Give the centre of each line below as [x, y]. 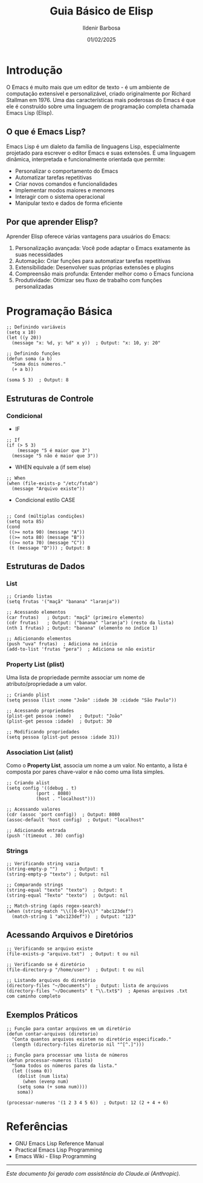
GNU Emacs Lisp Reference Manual [59, 1144]
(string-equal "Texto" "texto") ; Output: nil [67, 895]
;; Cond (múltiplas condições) [46, 516]
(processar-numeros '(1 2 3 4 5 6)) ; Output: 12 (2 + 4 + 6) [88, 1103]
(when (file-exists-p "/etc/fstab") [52, 483]
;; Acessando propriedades [40, 711]
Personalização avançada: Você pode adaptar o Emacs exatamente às [102, 248]
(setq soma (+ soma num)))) [52, 1087]
